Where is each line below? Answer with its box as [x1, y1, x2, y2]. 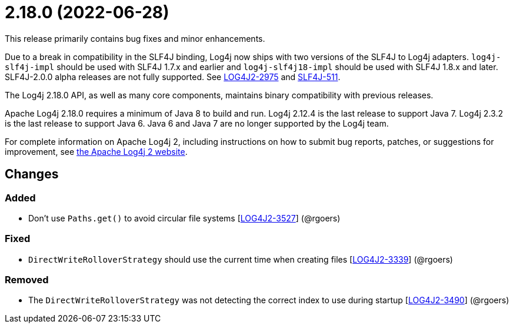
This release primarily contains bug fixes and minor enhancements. [5, 33, 265, 44]
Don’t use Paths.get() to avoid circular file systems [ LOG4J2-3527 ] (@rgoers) [28, 213, 341, 223]
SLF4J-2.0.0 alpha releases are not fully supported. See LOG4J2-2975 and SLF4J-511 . [5, 71, 341, 82]
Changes [5, 167, 59, 182]
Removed [5, 274, 49, 286]
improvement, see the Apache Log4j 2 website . [5, 146, 188, 157]
